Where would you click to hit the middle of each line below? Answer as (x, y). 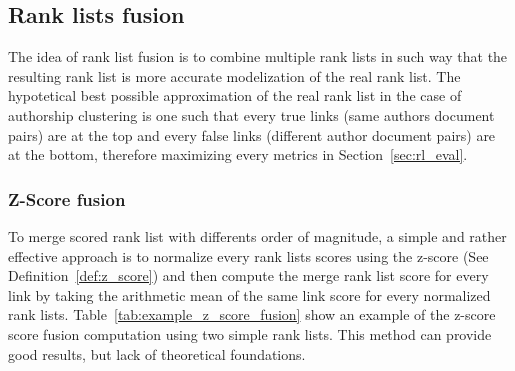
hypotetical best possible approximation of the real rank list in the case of (235, 95)
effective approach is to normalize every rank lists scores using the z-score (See (248, 255)
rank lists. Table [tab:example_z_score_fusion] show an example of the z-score (252, 314)
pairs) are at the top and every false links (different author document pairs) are (252, 134)
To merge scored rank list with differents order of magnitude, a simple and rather (257, 235)
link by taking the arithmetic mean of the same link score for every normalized (249, 294)
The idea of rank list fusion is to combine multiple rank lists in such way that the (258, 56)
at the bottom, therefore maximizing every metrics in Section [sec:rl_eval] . (238, 154)
